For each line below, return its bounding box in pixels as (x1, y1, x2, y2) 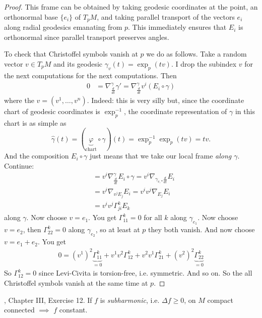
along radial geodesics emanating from (4, 22, 122, 32)
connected (4, 304, 35, 315)
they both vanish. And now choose (148, 224, 255, 235)
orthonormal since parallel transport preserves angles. (4, 31, 169, 42)
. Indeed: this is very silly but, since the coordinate (87, 94, 244, 105)
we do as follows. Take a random (146, 48, 247, 59)
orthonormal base (4, 11, 58, 22)
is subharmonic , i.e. (100, 294, 160, 305)
